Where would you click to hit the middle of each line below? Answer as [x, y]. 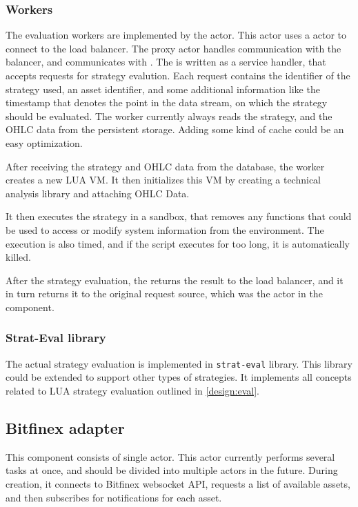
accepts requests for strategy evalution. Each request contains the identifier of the [178, 75]
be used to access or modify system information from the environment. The [165, 229]
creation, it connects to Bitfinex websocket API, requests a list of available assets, [178, 483]
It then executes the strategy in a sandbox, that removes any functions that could [179, 216]
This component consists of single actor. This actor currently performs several [170, 456]
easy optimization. [44, 142]
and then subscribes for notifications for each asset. [114, 497]
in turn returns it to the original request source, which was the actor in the [164, 294]
